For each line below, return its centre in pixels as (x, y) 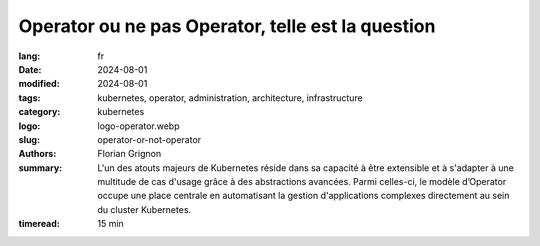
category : (39, 112)
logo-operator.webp (138, 126)
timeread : (39, 224)
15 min (110, 224)
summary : (40, 167)
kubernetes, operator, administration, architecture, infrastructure (230, 97)
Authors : (37, 154)
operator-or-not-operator (149, 139)
